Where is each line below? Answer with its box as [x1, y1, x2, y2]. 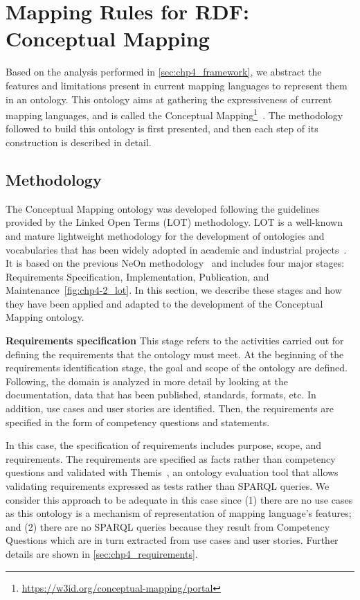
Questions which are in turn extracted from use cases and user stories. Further [6, 533, 339, 547]
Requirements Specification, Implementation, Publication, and [6, 269, 269, 283]
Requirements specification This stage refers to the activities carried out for [6, 333, 344, 348]
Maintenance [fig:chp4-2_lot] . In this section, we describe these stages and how [6, 283, 342, 297]
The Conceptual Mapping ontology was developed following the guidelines [6, 201, 320, 215]
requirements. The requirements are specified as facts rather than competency [6, 451, 336, 466]
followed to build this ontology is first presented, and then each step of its [6, 121, 318, 136]
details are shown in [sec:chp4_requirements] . [6, 546, 198, 561]
